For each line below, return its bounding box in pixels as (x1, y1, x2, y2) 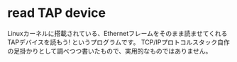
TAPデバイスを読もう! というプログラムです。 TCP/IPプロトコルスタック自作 (7, 37, 230, 46)
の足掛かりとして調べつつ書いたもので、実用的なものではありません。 (7, 46, 212, 55)
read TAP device (7, 5, 106, 21)
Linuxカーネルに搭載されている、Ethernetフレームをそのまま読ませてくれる (7, 29, 228, 37)
